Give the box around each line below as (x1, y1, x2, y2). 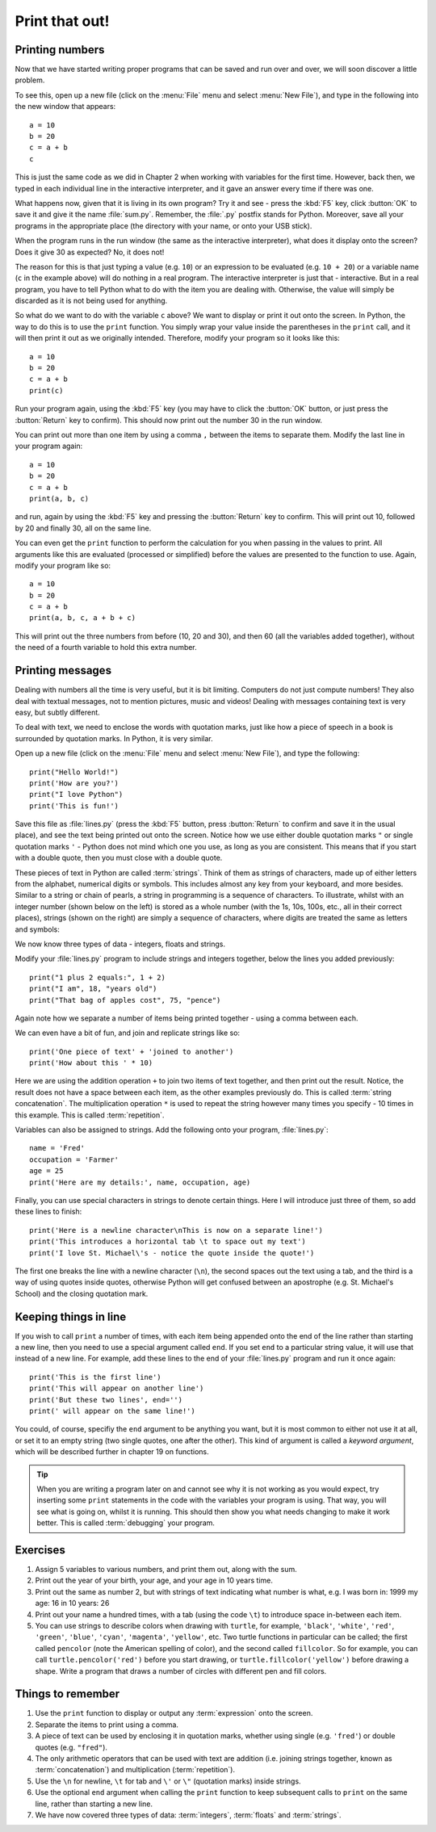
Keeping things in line (15, 1310, 127, 1323)
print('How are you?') (29, 778, 119, 787)
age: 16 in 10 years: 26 (35, 1599, 110, 1608)
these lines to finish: (15, 1207, 82, 1217)
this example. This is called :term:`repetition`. (15, 1110, 165, 1120)
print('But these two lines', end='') (29, 1395, 183, 1404)
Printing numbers (15, 43, 105, 57)
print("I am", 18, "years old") (29, 984, 157, 993)
